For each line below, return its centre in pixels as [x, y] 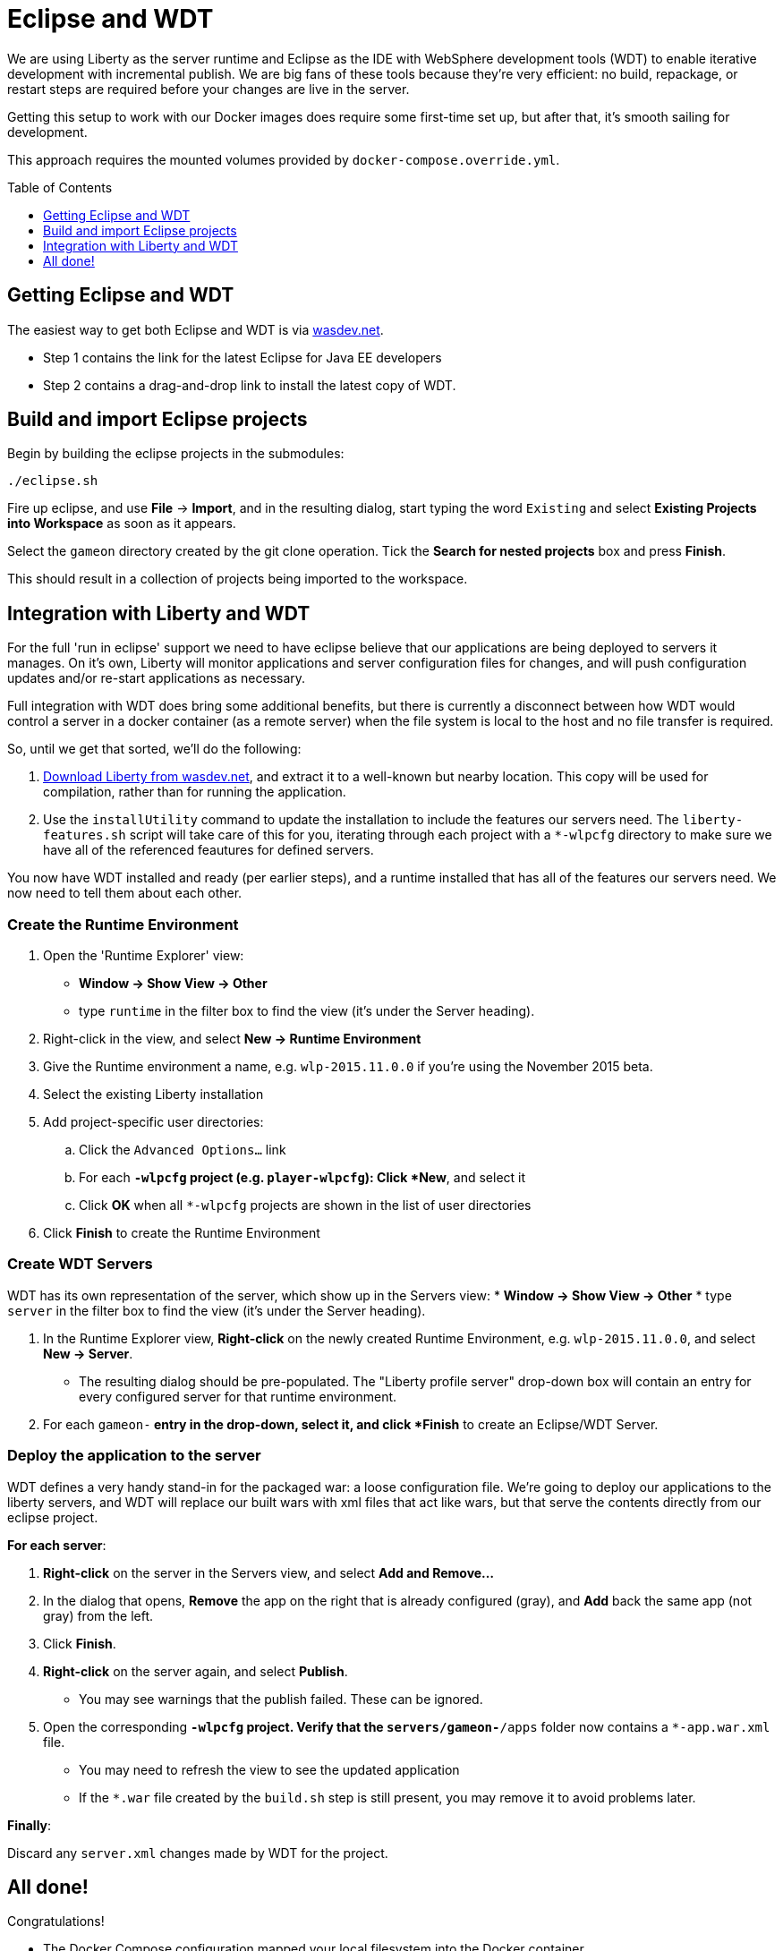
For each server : [57, 1545]
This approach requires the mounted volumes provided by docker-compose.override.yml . [284, 159]
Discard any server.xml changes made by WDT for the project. [198, 1853]
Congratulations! [56, 1921]
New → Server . [88, 1353]
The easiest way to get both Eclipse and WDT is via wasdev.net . [196, 329]
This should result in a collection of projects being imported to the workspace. [238, 579]
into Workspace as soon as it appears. [122, 524]
